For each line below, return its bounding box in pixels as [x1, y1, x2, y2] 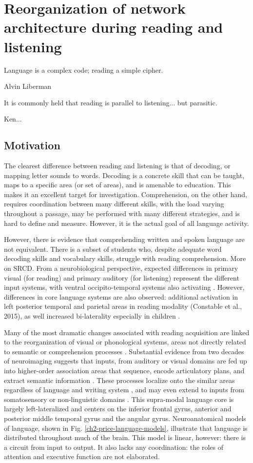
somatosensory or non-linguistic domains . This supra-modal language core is [4, 394, 234, 404]
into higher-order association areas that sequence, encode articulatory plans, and [4, 365, 245, 375]
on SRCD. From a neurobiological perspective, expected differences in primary [4, 263, 238, 273]
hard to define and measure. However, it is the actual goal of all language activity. [4, 218, 249, 228]
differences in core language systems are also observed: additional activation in [4, 291, 238, 302]
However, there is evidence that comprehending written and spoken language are [4, 234, 245, 244]
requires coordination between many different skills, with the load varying [4, 199, 224, 209]
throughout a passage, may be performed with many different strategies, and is [4, 208, 240, 219]
